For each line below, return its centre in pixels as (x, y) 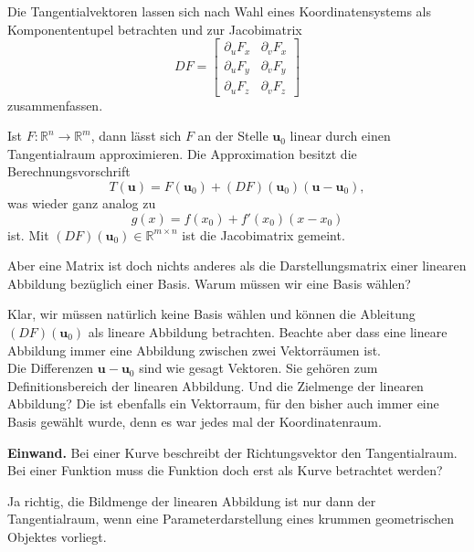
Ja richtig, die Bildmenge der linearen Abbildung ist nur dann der (192, 500)
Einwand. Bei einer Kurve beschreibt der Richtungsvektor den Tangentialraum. (232, 452)
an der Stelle (233, 136)
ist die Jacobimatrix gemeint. (263, 234)
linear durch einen (340, 136)
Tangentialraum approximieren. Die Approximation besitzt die (182, 153)
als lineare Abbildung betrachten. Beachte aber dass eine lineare (268, 332)
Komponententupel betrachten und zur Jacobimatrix (155, 29)
